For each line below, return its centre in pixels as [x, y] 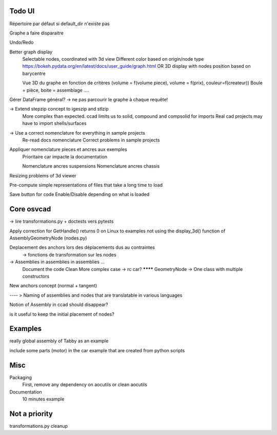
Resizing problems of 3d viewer [43, 175]
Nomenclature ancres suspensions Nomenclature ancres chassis [91, 166]
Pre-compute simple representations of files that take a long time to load [86, 185]
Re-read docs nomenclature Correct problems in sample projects [91, 140]
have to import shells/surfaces [54, 123]
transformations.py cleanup [38, 426]
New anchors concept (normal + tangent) [53, 286]
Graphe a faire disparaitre [36, 33]
